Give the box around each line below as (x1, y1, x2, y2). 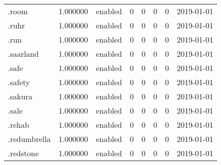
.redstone (8, 147, 39, 159)
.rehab (8, 119, 29, 130)
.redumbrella (8, 133, 51, 144)
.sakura (8, 91, 33, 102)
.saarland (8, 48, 39, 59)
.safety (8, 76, 30, 88)
